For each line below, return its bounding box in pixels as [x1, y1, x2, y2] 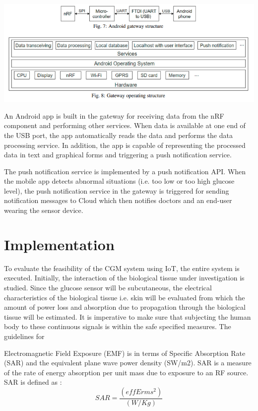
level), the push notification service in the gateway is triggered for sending [4, 185, 229, 196]
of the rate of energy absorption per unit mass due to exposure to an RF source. [4, 367, 249, 377]
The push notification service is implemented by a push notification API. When [4, 166, 246, 176]
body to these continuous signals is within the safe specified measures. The [4, 321, 231, 332]
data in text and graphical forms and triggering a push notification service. [4, 149, 232, 160]
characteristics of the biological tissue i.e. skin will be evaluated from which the [4, 292, 245, 302]
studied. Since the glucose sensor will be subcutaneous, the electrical [4, 282, 212, 292]
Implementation [4, 234, 115, 254]
